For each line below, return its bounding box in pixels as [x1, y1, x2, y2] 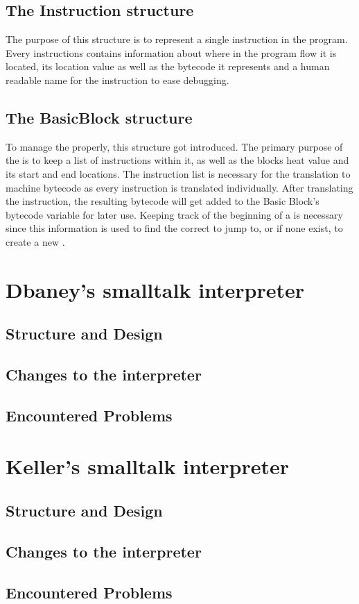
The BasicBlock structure [6, 106, 193, 128]
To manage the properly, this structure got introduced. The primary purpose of [6, 139, 343, 153]
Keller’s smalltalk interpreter [6, 452, 290, 480]
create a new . [6, 234, 65, 249]
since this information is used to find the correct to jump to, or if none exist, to [6, 221, 343, 235]
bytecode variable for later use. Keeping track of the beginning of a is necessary [6, 207, 343, 221]
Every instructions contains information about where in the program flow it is [6, 45, 337, 60]
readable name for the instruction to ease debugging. [6, 72, 229, 87]
